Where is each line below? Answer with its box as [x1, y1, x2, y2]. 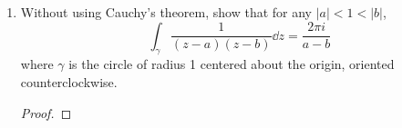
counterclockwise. [20, 72, 118, 91]
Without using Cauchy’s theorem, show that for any [20, 3, 313, 21]
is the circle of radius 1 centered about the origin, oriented [68, 54, 395, 74]
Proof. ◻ [20, 103, 72, 122]
